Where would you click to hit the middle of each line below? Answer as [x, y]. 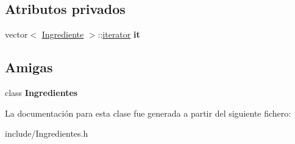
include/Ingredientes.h [47, 133]
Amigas [29, 67]
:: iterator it [119, 34]
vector [16, 34]
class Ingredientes [41, 92]
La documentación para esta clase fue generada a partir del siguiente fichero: [148, 113]
